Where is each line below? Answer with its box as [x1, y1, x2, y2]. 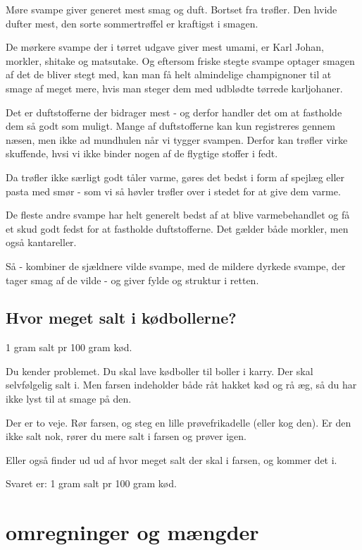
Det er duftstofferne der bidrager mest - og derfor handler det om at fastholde [6, 104, 342, 119]
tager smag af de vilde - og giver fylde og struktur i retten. [6, 272, 259, 287]
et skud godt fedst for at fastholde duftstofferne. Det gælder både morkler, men [6, 221, 349, 236]
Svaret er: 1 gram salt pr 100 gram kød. [6, 476, 177, 491]
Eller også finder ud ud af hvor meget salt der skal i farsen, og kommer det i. [6, 452, 337, 467]
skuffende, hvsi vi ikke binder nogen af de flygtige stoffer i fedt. [6, 146, 278, 161]
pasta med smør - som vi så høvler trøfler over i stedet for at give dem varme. [6, 183, 341, 198]
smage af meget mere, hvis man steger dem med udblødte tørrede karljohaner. [6, 80, 343, 95]
